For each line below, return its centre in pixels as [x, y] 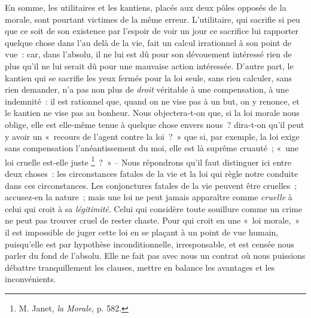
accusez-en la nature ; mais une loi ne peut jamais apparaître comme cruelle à [149, 197]
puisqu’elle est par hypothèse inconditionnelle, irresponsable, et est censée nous [150, 244]
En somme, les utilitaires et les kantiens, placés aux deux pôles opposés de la [146, 7]
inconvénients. [31, 279]
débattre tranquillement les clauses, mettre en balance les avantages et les [140, 267]
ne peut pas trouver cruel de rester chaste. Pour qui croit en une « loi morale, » [153, 220]
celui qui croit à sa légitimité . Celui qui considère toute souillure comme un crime [154, 208]
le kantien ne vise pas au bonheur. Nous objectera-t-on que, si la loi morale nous [152, 113]
